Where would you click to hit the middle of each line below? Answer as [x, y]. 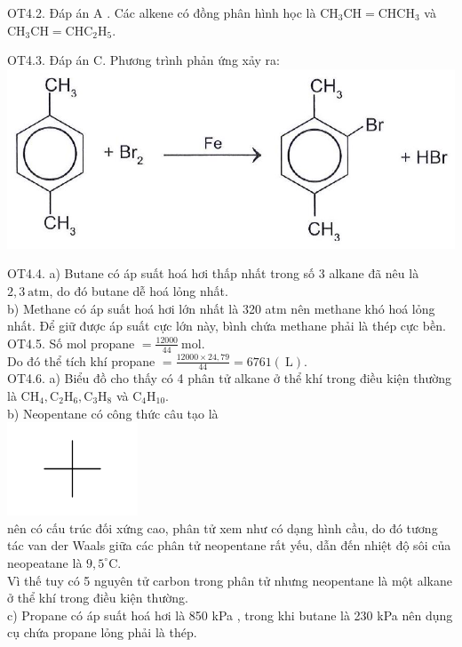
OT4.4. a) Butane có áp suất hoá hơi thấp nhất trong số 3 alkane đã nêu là [213, 273]
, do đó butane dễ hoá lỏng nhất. [139, 290]
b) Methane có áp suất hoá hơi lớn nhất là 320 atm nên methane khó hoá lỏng [221, 308]
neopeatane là [45, 562]
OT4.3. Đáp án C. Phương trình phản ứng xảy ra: [143, 60]
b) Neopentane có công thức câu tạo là [113, 413]
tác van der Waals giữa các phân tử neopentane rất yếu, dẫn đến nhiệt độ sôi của [229, 545]
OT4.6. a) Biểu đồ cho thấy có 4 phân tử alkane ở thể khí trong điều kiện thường [229, 378]
